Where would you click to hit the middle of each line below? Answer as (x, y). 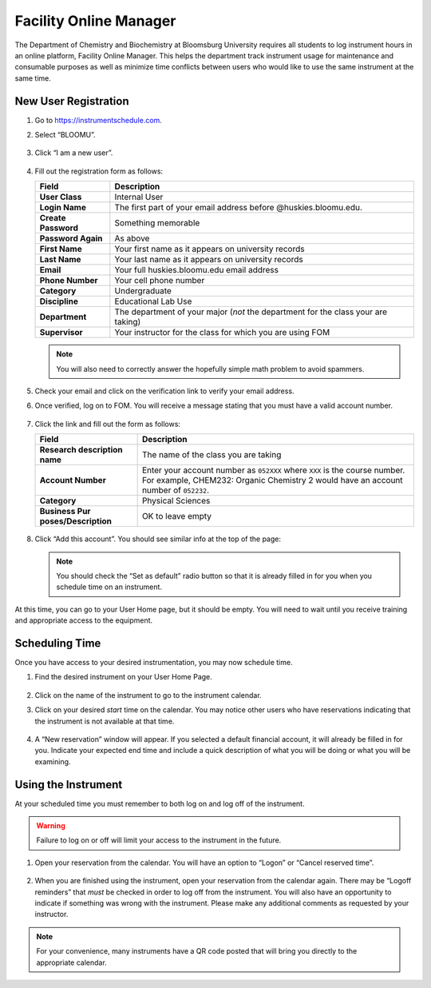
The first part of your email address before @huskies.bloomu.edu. (239, 208)
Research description (81, 450)
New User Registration (72, 101)
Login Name (63, 208)
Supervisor (61, 333)
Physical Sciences (176, 501)
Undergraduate (143, 291)
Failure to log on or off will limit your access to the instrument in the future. (159, 840)
